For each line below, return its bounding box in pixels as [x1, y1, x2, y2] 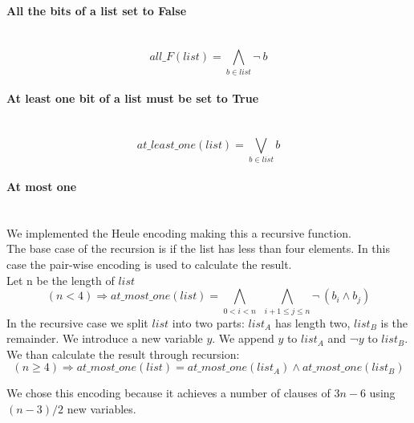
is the [380, 314, 408, 331]
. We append [212, 330, 274, 347]
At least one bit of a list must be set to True [6, 90, 259, 107]
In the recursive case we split [6, 314, 148, 331]
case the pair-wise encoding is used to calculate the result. [6, 256, 292, 273]
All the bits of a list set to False [6, 2, 187, 18]
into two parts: [172, 314, 245, 331]
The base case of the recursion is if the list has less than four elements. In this [6, 240, 390, 257]
